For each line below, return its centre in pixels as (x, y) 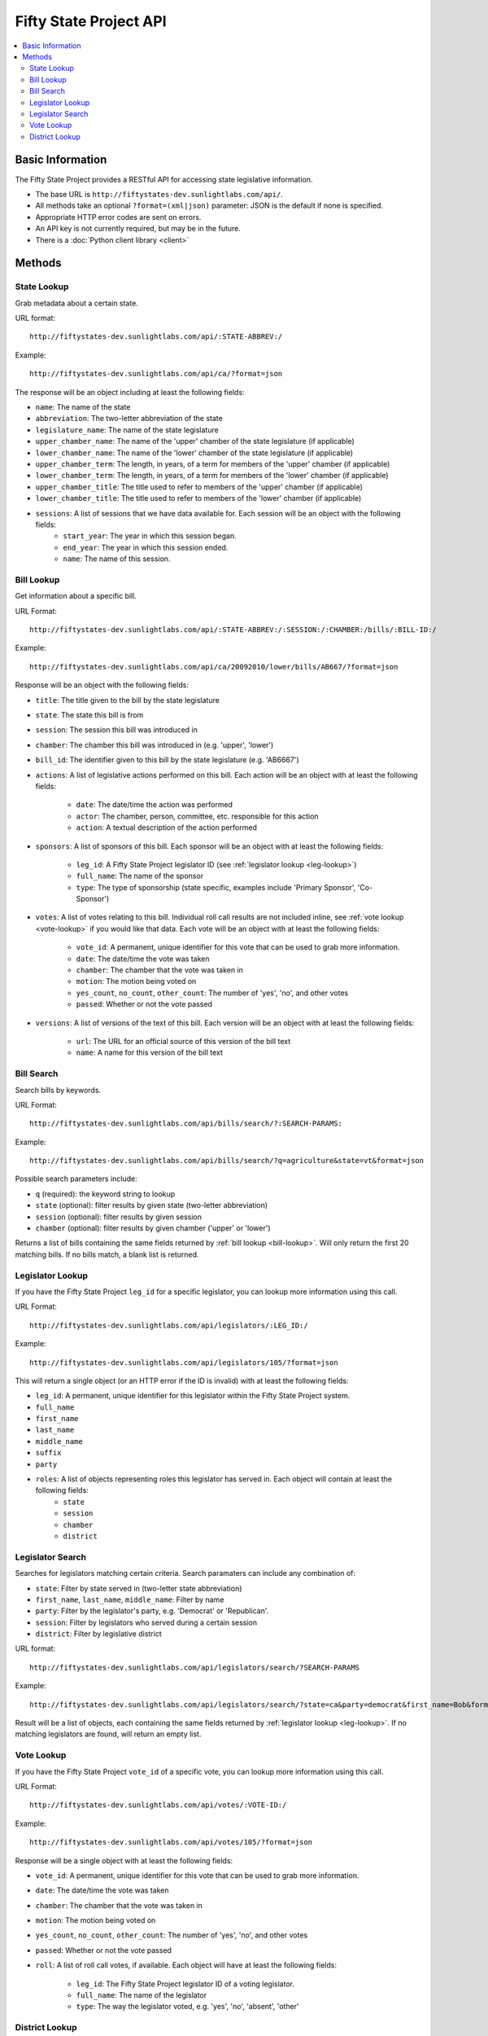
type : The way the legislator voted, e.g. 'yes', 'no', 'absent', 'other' (188, 2007)
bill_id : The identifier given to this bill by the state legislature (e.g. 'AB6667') (168, 760)
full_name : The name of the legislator (142, 1995)
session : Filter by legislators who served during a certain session (146, 1622)
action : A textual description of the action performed (167, 827)
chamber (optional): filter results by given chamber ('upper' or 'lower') (153, 1228)
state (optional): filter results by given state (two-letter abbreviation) (152, 1205)
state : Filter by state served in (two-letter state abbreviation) (139, 1588)
